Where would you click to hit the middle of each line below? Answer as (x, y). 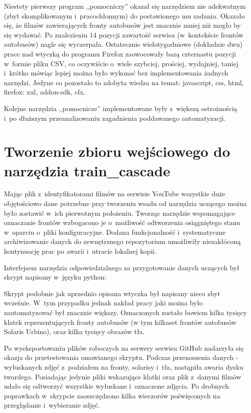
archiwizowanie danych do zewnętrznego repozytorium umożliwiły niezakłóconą (122, 241)
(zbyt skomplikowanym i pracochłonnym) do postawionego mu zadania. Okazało (125, 15)
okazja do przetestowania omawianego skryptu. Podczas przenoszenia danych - (121, 357)
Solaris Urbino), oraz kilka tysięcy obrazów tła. (74, 331)
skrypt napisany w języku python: (55, 277)
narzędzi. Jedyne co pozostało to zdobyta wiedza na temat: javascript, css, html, (124, 82)
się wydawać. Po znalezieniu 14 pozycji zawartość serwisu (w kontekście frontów (124, 34)
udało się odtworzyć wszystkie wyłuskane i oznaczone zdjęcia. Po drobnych (116, 386)
